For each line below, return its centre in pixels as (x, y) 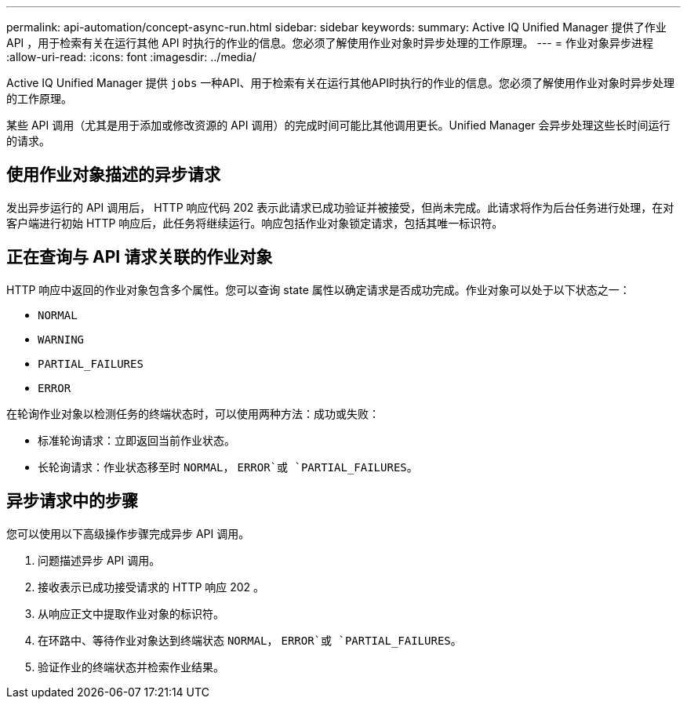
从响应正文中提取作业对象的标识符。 (131, 613)
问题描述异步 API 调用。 (99, 560)
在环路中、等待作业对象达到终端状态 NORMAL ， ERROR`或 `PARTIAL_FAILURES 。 (250, 640)
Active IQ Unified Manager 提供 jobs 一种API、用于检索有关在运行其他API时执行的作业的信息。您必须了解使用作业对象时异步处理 (340, 83)
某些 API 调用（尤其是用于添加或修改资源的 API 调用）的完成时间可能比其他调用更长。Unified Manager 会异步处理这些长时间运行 (338, 125)
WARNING (61, 339)
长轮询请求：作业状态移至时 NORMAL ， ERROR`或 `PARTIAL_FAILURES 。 (228, 467)
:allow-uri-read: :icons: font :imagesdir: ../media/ (131, 57)
